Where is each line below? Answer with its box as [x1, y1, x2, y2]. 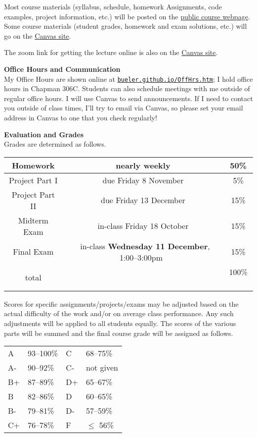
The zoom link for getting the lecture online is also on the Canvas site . [4, 47, 218, 57]
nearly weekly [116, 159, 171, 171]
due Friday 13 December [101, 194, 185, 206]
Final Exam [13, 246, 54, 258]
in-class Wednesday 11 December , [80, 240, 210, 252]
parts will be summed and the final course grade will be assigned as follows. [4, 328, 233, 338]
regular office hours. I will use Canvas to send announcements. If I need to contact [4, 93, 253, 103]
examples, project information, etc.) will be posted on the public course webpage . [4, 11, 250, 21]
